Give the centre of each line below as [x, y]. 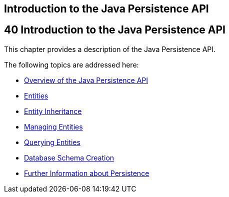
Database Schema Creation [69, 157]
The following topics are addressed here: [71, 64]
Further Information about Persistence [87, 173]
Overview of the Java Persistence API [86, 80]
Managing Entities [53, 126]
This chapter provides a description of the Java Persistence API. [110, 49]
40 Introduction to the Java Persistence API [115, 30]
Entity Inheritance [53, 111]
